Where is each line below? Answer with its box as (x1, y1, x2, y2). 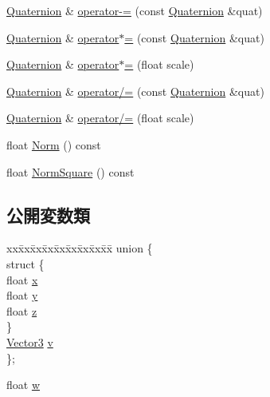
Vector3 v (6, 333, 53, 350)
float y (6, 287, 38, 304)
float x (6, 271, 38, 288)
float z (6, 302, 37, 319)
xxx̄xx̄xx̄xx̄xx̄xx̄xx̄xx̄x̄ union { (6, 240, 153, 256)
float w (6, 376, 41, 393)
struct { (6, 255, 45, 272)
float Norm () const (6, 136, 101, 153)
